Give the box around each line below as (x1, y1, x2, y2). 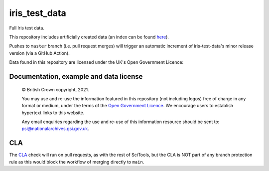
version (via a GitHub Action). (9, 50, 70, 56)
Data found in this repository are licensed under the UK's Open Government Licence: (9, 59, 184, 65)
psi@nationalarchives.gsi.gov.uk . (21, 126, 90, 132)
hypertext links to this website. (21, 110, 85, 116)
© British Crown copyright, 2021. (21, 86, 89, 92)
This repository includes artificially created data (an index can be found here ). (9, 34, 169, 40)
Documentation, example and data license (9, 72, 143, 81)
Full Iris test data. (9, 25, 45, 31)
